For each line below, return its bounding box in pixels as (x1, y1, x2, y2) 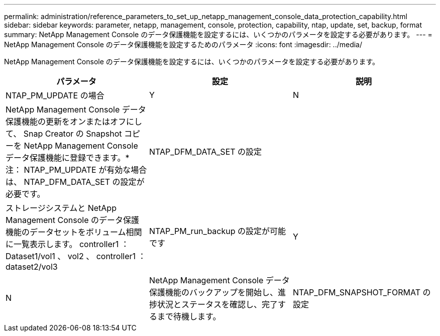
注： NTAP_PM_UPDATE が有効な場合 (6, 165, 147, 175)
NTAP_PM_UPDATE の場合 (6, 90, 104, 100)
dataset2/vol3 (6, 262, 58, 272)
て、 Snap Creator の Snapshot (6, 129, 122, 139)
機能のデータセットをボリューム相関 (6, 227, 142, 237)
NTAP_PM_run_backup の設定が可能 (149, 226, 286, 236)
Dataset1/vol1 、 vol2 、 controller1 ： (6, 251, 146, 261)
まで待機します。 (157, 311, 221, 321)
